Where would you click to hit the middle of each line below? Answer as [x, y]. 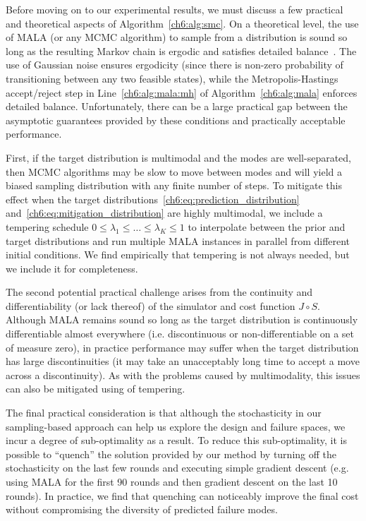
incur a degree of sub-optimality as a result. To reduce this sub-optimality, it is [177, 440]
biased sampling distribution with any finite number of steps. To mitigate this [174, 185]
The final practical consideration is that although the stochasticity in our [164, 413]
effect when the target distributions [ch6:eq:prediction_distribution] [153, 199]
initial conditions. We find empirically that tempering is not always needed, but [178, 254]
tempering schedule [47, 226]
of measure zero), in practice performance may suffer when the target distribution [182, 347]
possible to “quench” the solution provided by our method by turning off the [171, 454]
